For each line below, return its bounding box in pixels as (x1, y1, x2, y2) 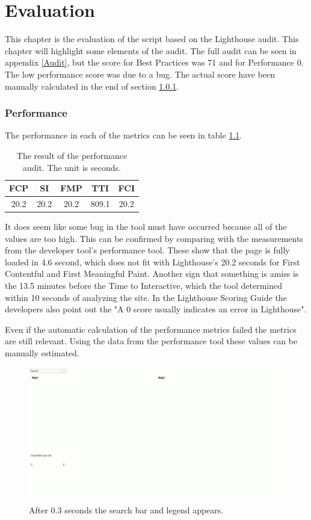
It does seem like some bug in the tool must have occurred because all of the (5, 220, 287, 233)
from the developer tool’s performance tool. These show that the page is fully (5, 244, 290, 256)
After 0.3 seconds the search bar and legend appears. (29, 504, 224, 516)
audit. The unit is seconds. (23, 161, 121, 173)
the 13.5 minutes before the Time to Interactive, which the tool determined (5, 279, 282, 291)
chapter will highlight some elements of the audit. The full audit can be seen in (5, 44, 297, 57)
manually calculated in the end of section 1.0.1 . (5, 79, 179, 92)
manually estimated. (5, 346, 79, 359)
